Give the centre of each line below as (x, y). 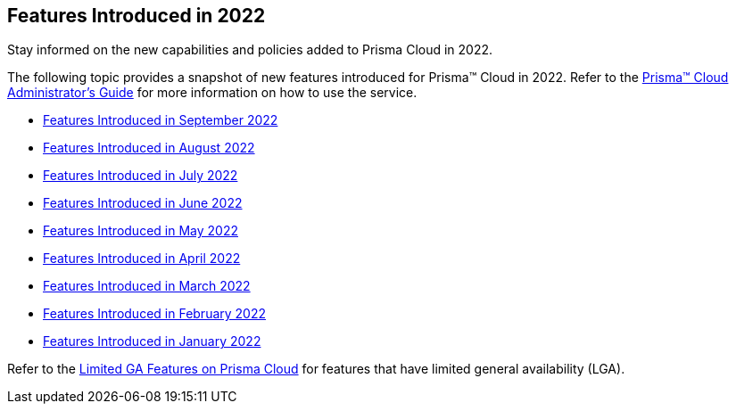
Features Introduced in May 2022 (141, 231)
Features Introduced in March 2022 (147, 286)
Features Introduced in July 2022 (141, 176)
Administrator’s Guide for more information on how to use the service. (212, 93)
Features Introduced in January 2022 (152, 341)
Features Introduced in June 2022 (143, 203)
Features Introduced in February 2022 (155, 314)
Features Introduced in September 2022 (161, 120)
